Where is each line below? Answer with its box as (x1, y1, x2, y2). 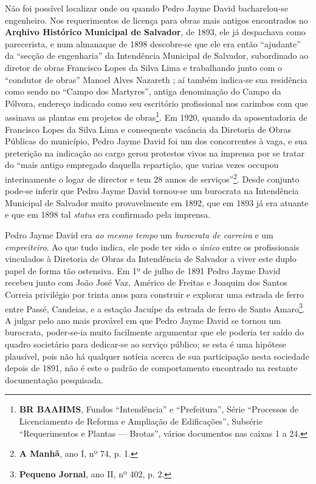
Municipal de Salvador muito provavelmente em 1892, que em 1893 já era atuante (5, 196, 309, 209)
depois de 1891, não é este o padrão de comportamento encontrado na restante (5, 361, 298, 374)
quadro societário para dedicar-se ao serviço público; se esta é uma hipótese (5, 338, 286, 350)
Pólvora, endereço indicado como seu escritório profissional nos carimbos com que (5, 96, 308, 109)
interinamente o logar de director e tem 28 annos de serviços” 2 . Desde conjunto (5, 170, 300, 185)
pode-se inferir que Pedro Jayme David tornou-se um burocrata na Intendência (5, 184, 299, 197)
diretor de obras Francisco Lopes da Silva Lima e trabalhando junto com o (5, 61, 283, 73)
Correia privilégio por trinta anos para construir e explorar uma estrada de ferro (5, 287, 304, 300)
